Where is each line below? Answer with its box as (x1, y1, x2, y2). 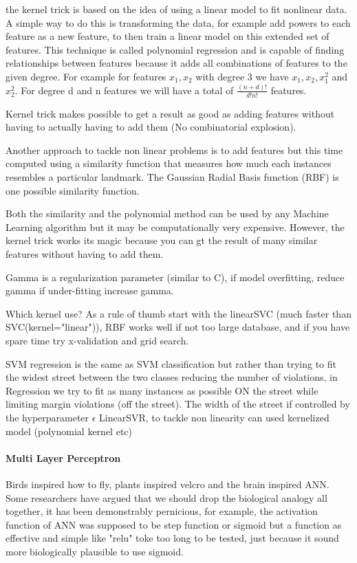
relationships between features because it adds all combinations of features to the (6, 56, 347, 70)
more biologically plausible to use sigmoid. (6, 544, 184, 558)
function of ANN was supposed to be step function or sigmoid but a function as (6, 517, 342, 531)
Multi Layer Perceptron (6, 450, 121, 465)
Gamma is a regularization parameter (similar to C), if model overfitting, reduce (6, 269, 345, 284)
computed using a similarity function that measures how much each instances (6, 156, 332, 170)
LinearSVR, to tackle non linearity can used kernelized (99, 410, 329, 424)
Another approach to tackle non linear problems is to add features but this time (6, 142, 343, 157)
